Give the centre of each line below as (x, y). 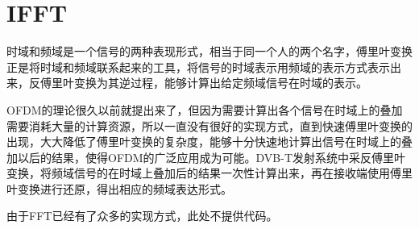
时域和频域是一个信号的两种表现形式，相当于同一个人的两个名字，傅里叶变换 (209, 51)
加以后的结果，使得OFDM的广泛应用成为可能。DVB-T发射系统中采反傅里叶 (206, 157)
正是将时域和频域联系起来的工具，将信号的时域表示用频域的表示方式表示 (198, 67)
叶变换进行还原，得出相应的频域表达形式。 (119, 188)
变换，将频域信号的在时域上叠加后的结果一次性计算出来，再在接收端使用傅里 (209, 173)
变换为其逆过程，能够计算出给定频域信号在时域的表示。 (220, 83)
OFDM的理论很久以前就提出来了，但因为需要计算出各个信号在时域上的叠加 (205, 109)
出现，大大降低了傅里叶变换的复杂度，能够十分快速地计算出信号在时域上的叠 (209, 142)
